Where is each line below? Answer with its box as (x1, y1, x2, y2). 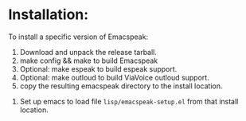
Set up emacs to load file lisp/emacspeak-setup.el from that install (19, 96, 239, 106)
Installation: (8, 6, 89, 24)
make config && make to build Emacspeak (19, 56, 158, 65)
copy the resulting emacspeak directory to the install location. (19, 81, 223, 91)
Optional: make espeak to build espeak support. (19, 64, 178, 73)
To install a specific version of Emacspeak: (8, 32, 149, 41)
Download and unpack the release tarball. (19, 47, 158, 57)
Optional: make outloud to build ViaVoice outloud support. (19, 72, 209, 82)
